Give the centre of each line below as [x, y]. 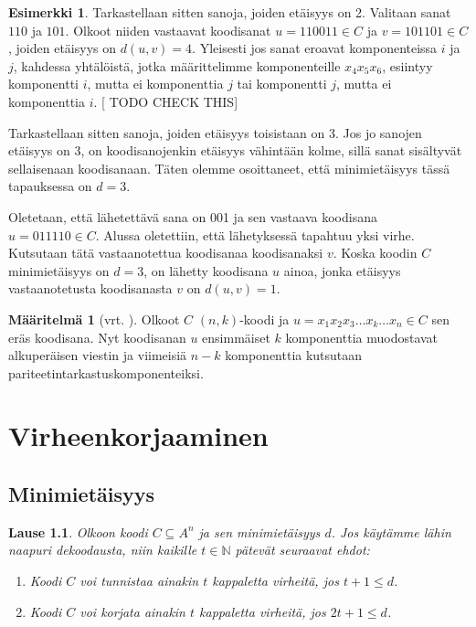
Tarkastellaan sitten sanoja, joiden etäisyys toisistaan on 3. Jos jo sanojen [215, 132]
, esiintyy [407, 65]
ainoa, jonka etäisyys [342, 270]
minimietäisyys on [59, 270]
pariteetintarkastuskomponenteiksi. [106, 372]
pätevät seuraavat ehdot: [302, 550]
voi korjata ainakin [132, 611]
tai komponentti [282, 84]
